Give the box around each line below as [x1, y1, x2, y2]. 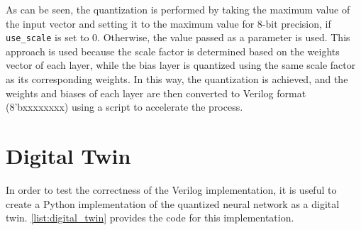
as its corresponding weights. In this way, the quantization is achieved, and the [6, 72, 348, 87]
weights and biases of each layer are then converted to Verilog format [6, 85, 306, 100]
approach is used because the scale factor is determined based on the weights [6, 43, 340, 58]
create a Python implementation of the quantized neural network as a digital [6, 196, 340, 211]
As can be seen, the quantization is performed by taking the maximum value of [6, 2, 350, 16]
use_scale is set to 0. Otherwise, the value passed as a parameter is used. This [6, 30, 350, 45]
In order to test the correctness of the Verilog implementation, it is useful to [6, 182, 337, 197]
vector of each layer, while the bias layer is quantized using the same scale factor [6, 57, 356, 72]
